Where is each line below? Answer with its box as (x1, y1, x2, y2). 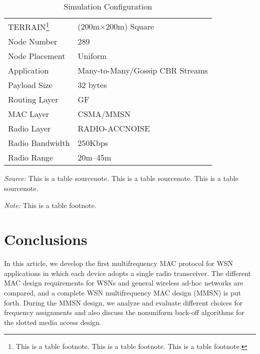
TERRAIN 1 (8, 19, 49, 33)
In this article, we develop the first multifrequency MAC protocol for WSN (4, 258, 233, 268)
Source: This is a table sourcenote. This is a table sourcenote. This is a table (4, 173, 238, 183)
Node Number (8, 35, 57, 47)
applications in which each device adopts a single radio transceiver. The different (4, 267, 251, 278)
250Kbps (77, 137, 108, 149)
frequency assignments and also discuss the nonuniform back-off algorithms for (4, 307, 244, 317)
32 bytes (77, 79, 107, 91)
